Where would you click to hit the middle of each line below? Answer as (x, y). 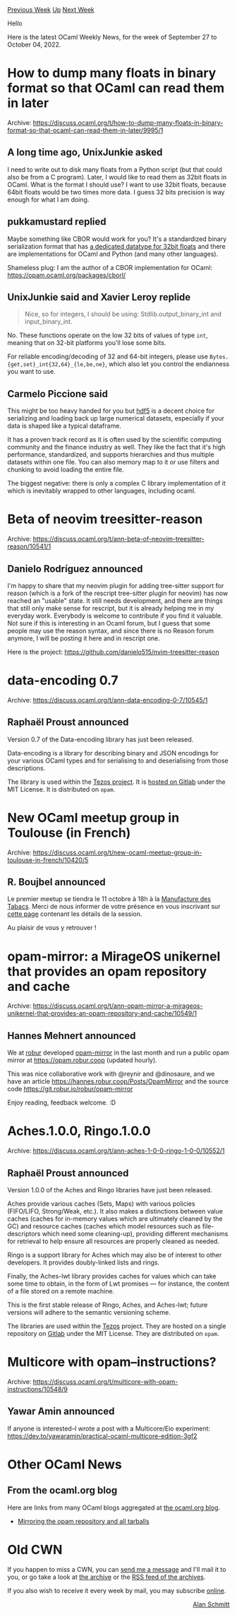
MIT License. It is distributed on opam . (61, 789)
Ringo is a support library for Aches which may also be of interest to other (115, 1255)
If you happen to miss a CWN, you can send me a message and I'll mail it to (117, 1569)
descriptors (24, 1233)
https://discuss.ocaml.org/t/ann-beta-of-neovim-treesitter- (119, 539)
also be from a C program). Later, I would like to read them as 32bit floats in (117, 177)
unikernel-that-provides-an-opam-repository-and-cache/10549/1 (102, 1014)
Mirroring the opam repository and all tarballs (83, 1521)
